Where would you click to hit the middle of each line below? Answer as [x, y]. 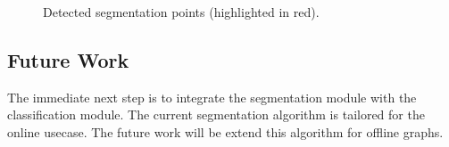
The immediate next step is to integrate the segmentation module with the [212, 97]
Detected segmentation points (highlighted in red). [181, 12]
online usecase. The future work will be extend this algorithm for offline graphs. [225, 131]
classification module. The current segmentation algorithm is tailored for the [216, 114]
